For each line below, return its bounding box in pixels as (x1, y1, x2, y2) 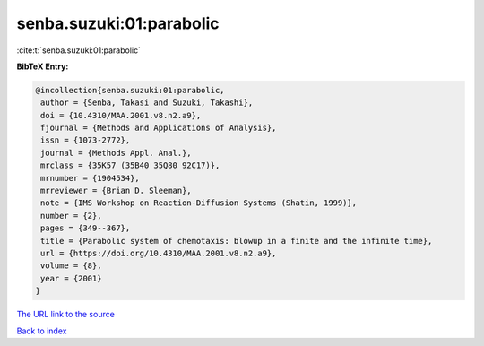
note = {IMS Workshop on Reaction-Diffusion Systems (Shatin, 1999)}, (40, 198, 358, 208)
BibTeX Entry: (16, 61, 69, 72)
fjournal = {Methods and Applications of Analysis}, (40, 123, 277, 134)
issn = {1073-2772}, (40, 135, 131, 145)
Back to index (16, 325, 67, 336)
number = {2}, (40, 211, 102, 221)
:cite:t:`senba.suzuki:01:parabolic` (16, 45, 141, 56)
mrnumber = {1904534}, (40, 173, 141, 183)
